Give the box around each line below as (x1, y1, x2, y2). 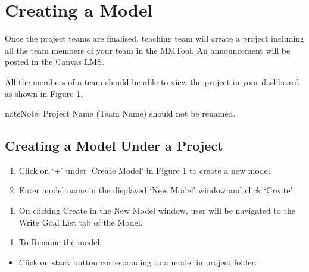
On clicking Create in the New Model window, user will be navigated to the (18, 204, 295, 217)
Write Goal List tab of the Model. (18, 215, 143, 228)
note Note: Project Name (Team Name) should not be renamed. (5, 107, 236, 120)
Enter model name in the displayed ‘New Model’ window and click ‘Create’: (18, 184, 295, 196)
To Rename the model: (18, 236, 102, 248)
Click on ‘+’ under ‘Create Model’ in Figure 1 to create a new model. (18, 164, 273, 176)
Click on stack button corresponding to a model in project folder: (18, 255, 257, 268)
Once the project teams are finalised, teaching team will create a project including (5, 32, 305, 45)
